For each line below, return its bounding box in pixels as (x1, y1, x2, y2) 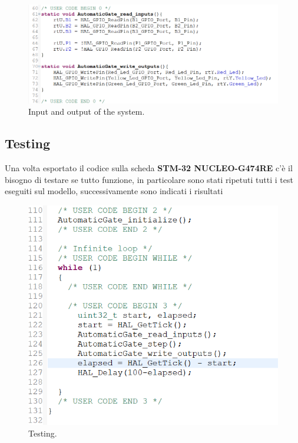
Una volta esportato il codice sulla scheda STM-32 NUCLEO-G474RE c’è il (5, 162, 293, 174)
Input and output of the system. (28, 105, 145, 118)
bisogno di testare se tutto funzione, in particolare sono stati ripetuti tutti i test (5, 173, 293, 185)
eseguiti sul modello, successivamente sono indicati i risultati (5, 185, 223, 197)
